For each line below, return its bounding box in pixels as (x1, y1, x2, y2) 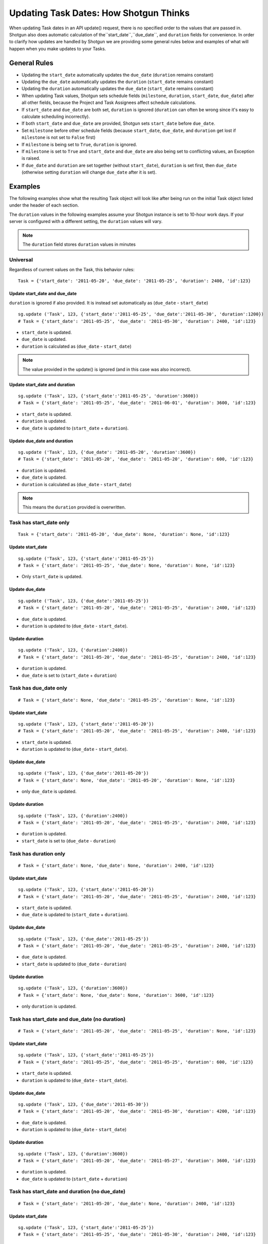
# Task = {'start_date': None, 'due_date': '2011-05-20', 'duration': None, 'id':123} (18, 777, 235, 783)
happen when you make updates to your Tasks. (9, 45, 106, 52)
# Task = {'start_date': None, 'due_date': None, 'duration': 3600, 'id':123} (18, 992, 214, 998)
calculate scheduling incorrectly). (21, 113, 90, 119)
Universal (9, 256, 33, 263)
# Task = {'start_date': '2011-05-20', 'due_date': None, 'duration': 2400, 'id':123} (18, 1201, 235, 1206)
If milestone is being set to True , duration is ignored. (21, 141, 137, 147)
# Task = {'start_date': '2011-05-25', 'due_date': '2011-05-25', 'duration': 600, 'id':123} (18, 1059, 254, 1065)
